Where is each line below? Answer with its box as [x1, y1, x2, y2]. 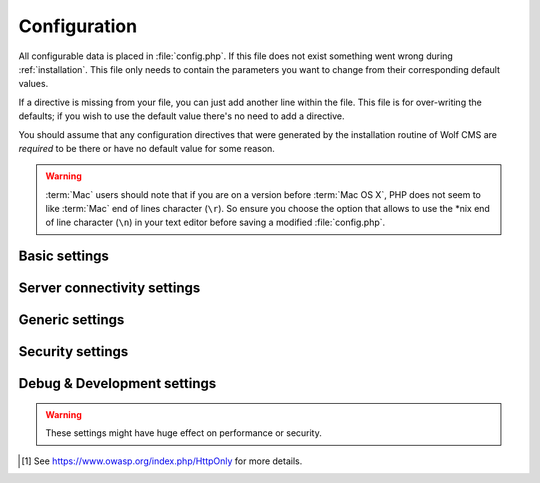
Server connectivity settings [18, 280, 201, 297]
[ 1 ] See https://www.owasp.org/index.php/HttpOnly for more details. [21, 455, 303, 467]
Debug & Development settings [18, 375, 217, 392]
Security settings [18, 343, 129, 360]
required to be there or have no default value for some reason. [18, 142, 275, 154]
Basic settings [18, 248, 110, 265]
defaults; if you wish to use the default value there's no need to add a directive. [18, 110, 345, 122]
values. [18, 78, 49, 90]
